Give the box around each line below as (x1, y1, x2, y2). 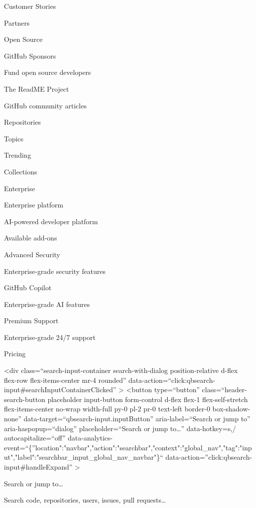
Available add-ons (4, 233, 57, 243)
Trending (4, 150, 31, 160)
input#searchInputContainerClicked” (4, 384, 116, 395)
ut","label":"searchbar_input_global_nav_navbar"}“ (4, 452, 163, 462)
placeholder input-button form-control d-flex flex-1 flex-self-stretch (47, 394, 248, 404)
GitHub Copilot (4, 282, 52, 293)
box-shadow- (212, 404, 250, 414)
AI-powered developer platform (4, 216, 98, 226)
